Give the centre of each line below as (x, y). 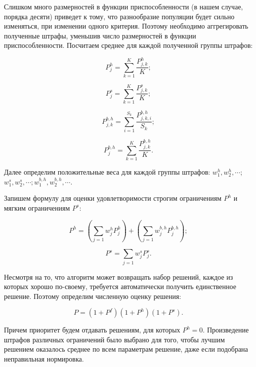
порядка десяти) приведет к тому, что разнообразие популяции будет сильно (119, 16)
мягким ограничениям (37, 207)
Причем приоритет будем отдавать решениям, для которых (92, 330)
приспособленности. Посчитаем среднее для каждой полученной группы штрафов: (128, 45)
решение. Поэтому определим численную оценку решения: (93, 296)
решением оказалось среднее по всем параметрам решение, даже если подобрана (126, 349)
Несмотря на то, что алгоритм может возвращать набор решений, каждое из (119, 276)
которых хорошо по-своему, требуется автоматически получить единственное (120, 286)
